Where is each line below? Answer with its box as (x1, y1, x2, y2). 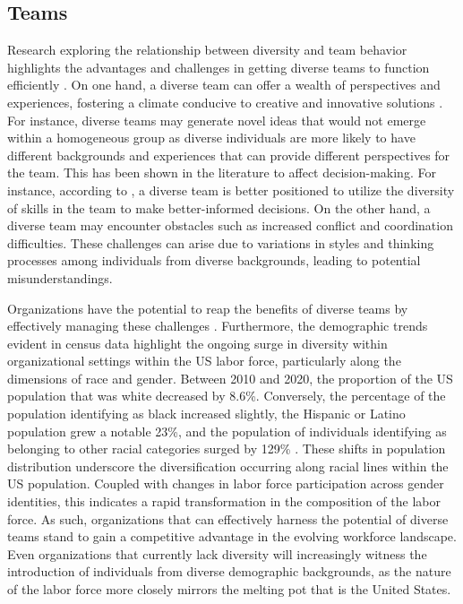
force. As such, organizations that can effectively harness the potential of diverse (7, 509, 449, 528)
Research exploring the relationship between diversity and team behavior (7, 40, 407, 59)
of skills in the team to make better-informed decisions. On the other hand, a (7, 198, 431, 217)
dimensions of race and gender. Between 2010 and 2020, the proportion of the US (7, 368, 453, 387)
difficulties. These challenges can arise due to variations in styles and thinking (7, 233, 434, 252)
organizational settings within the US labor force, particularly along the (7, 351, 401, 370)
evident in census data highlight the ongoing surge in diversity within (7, 333, 388, 352)
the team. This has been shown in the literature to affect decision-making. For (7, 163, 436, 182)
